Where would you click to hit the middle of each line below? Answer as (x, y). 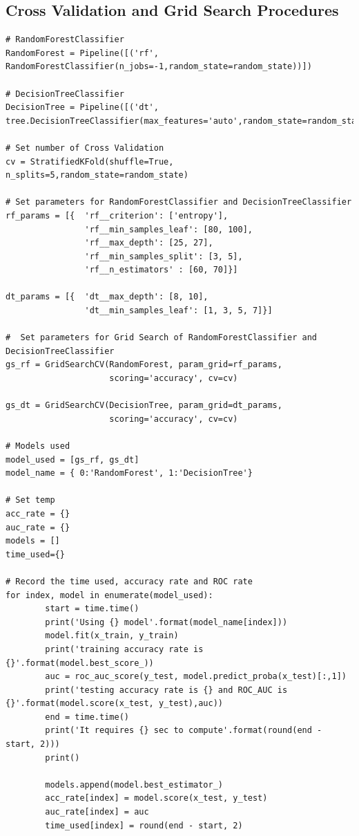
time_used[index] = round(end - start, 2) (144, 825)
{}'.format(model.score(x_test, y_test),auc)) (114, 704)
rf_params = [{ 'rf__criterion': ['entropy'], (117, 215)
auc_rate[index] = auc (97, 812)
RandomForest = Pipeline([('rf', (82, 53)
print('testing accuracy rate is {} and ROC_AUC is (166, 690)
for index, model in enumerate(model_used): (109, 595)
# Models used (38, 446)
